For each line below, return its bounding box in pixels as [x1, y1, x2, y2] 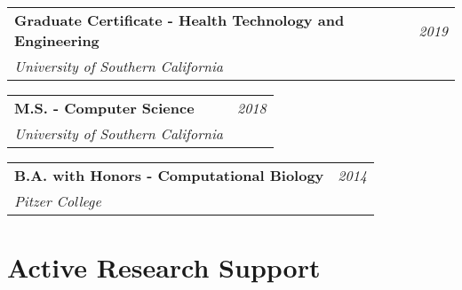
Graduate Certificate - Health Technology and [14, 10, 345, 30]
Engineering [14, 30, 100, 51]
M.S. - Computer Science [14, 98, 195, 118]
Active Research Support [7, 249, 321, 286]
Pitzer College [14, 191, 101, 211]
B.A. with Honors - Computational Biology [14, 165, 324, 185]
